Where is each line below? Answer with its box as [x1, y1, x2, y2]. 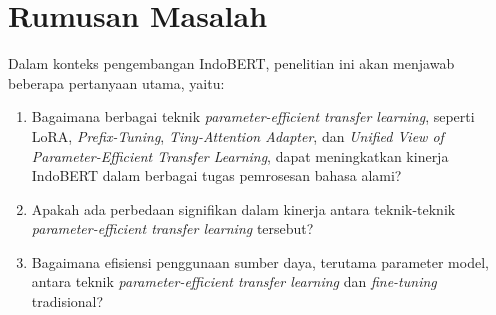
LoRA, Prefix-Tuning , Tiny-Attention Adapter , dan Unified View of [31, 125, 444, 146]
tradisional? [31, 291, 104, 312]
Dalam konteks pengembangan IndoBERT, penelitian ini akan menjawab [8, 53, 455, 74]
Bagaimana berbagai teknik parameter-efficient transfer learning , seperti [31, 106, 475, 127]
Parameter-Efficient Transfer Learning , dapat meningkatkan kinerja [31, 145, 449, 166]
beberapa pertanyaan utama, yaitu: [8, 72, 225, 93]
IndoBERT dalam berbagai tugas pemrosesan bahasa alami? [31, 165, 402, 186]
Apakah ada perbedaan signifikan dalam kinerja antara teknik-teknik [31, 198, 456, 219]
